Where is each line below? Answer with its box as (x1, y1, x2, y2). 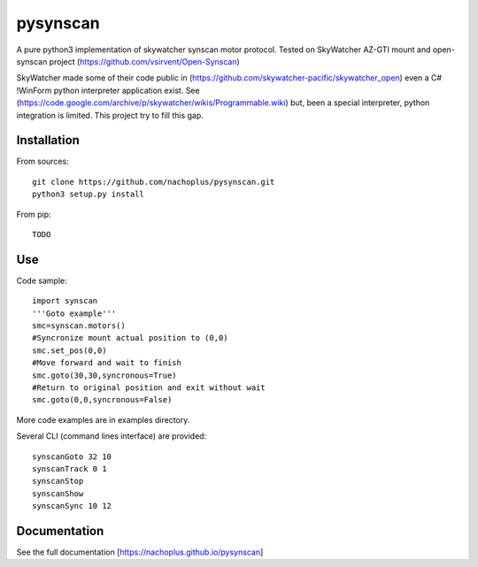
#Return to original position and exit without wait (32, 383, 266, 393)
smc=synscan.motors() (32, 321, 126, 331)
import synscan (32, 296, 98, 306)
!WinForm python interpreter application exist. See (16, 85, 200, 96)
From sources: (16, 156, 70, 167)
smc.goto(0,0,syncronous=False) (32, 395, 173, 405)
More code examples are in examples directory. (16, 414, 190, 425)
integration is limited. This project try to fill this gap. (16, 110, 204, 120)
